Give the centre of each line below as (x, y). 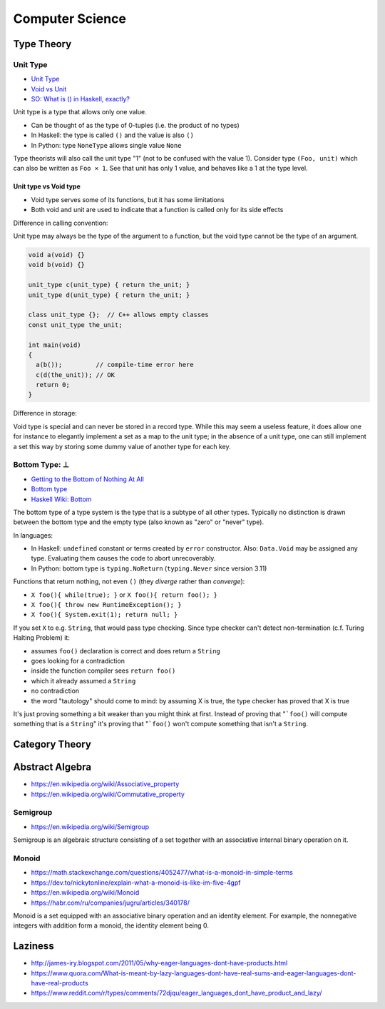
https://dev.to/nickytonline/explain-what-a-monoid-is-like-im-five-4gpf (136, 883)
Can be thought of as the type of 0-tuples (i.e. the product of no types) (135, 125)
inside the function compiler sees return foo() (103, 671)
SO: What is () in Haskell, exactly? (80, 99)
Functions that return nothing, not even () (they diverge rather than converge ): (129, 581)
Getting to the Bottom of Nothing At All (87, 479)
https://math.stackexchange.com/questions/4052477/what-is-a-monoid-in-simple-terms (162, 873)
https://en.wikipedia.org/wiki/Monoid (85, 893)
